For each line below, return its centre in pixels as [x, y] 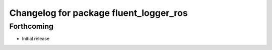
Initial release [36, 39]
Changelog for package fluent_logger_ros [99, 13]
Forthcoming [31, 26]
